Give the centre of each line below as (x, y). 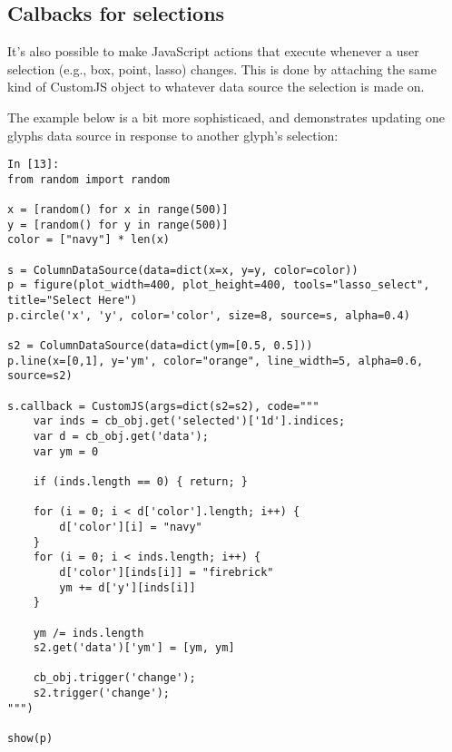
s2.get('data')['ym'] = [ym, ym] (134, 648)
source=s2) (40, 376)
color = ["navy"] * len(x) (88, 240)
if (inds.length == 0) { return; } (140, 481)
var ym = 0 (66, 451)
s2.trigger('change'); (101, 693)
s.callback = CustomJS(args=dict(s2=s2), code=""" (163, 406)
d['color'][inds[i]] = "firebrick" (167, 572)
